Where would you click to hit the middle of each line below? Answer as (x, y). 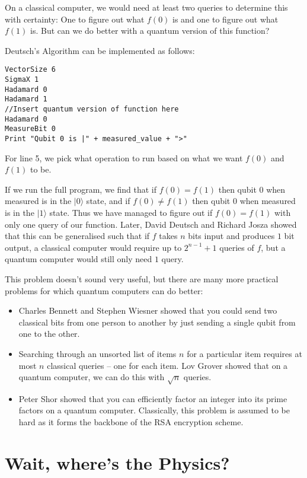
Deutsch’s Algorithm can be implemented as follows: (100, 50)
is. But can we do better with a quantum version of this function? (150, 31)
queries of (237, 247)
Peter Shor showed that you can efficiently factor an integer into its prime (153, 398)
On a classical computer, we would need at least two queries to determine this (146, 7)
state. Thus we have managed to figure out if (131, 212)
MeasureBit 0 (30, 129)
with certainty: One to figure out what (75, 19)
